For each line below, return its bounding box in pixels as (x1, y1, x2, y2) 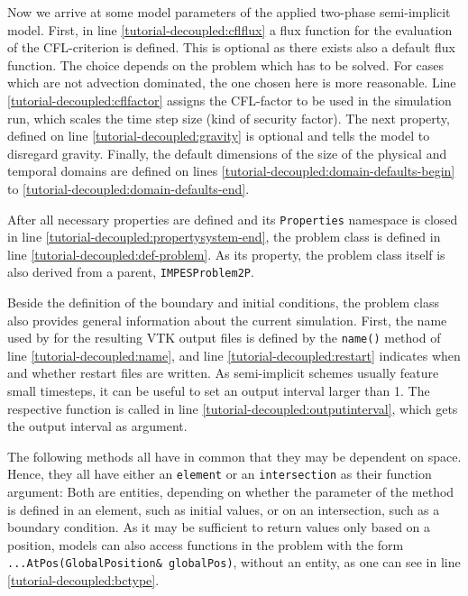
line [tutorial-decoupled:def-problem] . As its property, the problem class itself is (7, 244, 445, 263)
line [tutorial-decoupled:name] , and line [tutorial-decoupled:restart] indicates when (7, 345, 461, 364)
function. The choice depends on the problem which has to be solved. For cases (7, 55, 445, 74)
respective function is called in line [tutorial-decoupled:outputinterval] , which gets (7, 399, 458, 417)
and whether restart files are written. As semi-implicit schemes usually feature (7, 363, 439, 382)
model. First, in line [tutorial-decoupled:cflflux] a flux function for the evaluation (7, 20, 453, 39)
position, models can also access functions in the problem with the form (7, 535, 404, 554)
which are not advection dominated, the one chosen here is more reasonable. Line (7, 73, 456, 92)
